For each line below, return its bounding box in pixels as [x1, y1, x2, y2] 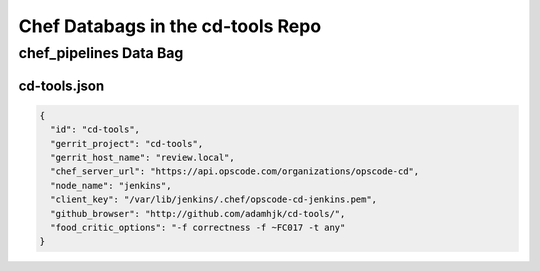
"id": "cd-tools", [50, 124, 140, 135]
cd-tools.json [18, 77, 105, 94]
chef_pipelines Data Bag [18, 44, 184, 62]
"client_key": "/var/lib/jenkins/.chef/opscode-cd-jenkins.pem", [50, 194, 378, 205]
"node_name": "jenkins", [50, 180, 172, 191]
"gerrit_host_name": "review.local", [50, 151, 235, 163]
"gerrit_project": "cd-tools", [50, 138, 204, 149]
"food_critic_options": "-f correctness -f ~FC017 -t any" [50, 221, 346, 233]
